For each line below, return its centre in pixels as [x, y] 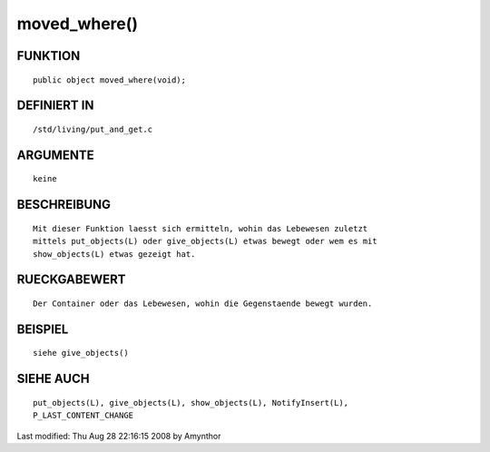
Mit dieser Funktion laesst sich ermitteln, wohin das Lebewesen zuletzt [201, 228]
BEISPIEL [43, 329]
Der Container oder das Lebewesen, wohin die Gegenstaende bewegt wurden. [203, 303]
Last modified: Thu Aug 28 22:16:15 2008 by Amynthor [119, 436]
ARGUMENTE [55, 155]
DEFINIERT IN [55, 106]
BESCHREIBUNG [64, 205]
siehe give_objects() [81, 353]
